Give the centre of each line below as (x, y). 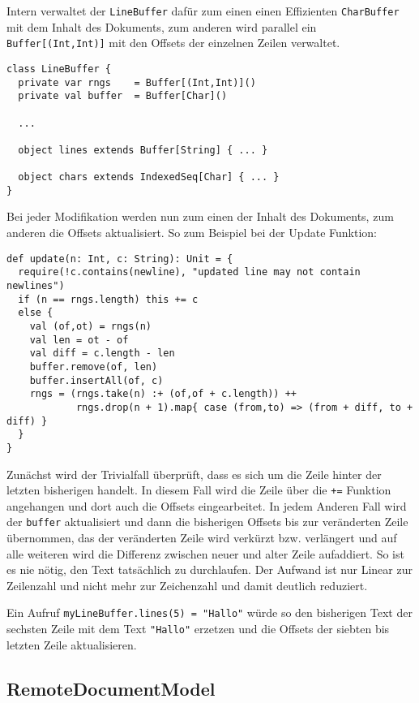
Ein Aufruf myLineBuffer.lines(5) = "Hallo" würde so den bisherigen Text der (209, 612)
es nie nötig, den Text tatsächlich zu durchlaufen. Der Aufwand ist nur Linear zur (209, 569)
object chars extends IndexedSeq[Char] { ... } (149, 177)
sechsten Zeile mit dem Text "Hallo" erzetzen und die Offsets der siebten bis (198, 629)
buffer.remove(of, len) (94, 367)
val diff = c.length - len (102, 354)
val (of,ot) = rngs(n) (90, 326)
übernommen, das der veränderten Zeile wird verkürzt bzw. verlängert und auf (202, 537)
